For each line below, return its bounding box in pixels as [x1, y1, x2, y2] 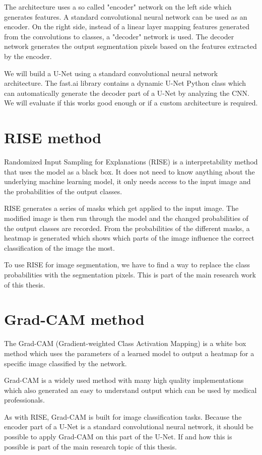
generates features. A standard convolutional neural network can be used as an [4, 11, 247, 22]
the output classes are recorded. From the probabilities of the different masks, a [4, 222, 250, 233]
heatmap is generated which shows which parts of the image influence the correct [4, 233, 254, 243]
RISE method [4, 127, 102, 148]
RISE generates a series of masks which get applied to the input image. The [4, 203, 239, 213]
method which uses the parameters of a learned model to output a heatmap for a [4, 348, 254, 358]
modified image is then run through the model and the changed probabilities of [4, 213, 248, 223]
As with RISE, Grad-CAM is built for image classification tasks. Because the [4, 411, 242, 422]
